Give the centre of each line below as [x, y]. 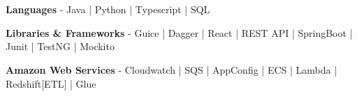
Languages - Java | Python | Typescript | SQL [108, 9]
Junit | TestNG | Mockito [60, 46]
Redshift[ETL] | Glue [51, 83]
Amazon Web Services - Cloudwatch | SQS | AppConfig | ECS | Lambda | [172, 69]
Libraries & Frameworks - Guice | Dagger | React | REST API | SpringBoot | [179, 32]
